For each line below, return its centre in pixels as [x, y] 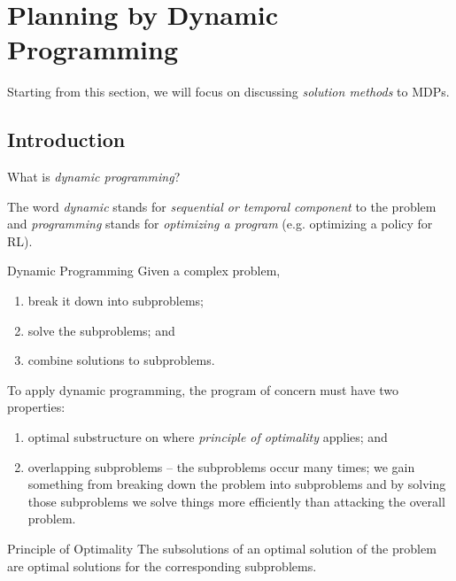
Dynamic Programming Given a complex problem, [144, 271]
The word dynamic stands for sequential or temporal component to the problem [222, 206]
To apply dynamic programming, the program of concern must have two [203, 389]
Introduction [66, 139]
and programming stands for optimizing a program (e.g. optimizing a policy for [220, 224]
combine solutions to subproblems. [121, 360]
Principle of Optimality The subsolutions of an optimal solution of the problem [222, 549]
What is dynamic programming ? [94, 177]
